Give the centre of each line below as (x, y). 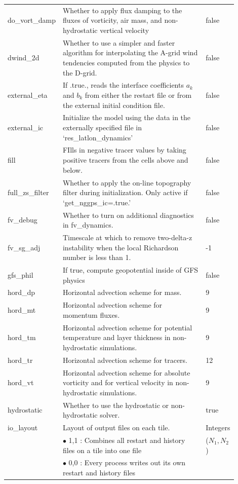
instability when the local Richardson (121, 247)
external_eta (28, 95)
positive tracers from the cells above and (125, 160)
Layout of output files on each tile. (116, 427)
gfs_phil (21, 274)
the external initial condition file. (114, 105)
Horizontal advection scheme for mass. (122, 292)
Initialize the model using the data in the (127, 117)
